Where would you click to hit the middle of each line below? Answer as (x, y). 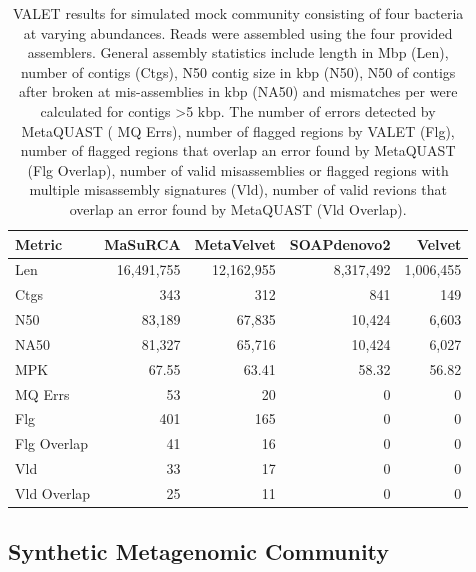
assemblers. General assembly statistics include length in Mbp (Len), (238, 52)
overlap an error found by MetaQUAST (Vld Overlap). (238, 208)
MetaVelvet (235, 243)
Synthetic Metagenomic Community (199, 551)
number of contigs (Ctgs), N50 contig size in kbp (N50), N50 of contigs (238, 71)
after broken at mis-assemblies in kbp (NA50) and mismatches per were (238, 91)
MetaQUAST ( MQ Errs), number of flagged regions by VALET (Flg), (238, 130)
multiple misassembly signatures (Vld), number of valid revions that (238, 189)
